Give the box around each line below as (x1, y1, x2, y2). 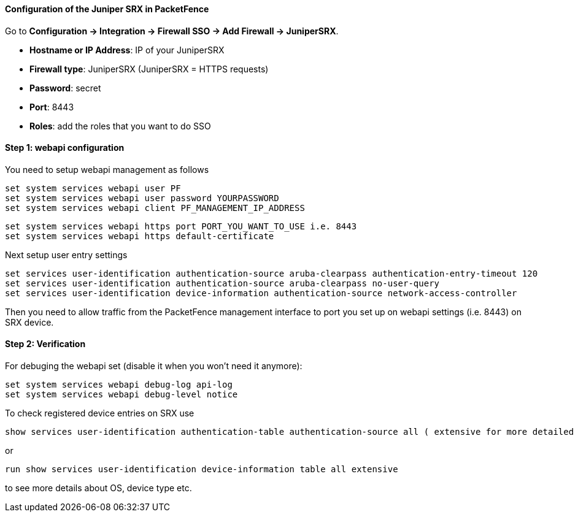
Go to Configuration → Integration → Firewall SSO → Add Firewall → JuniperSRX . (5, 25, 339, 36)
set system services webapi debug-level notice (5, 389, 238, 400)
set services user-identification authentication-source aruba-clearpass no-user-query (5, 278, 440, 288)
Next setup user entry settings (5, 249, 128, 260)
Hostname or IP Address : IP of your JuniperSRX (29, 44, 225, 55)
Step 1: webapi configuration (5, 142, 125, 153)
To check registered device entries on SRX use (5, 408, 195, 419)
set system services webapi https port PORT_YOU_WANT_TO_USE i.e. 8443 (5, 221, 357, 231)
